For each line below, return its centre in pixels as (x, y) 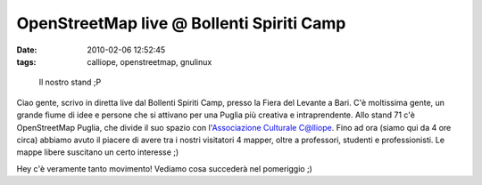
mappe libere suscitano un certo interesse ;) (98, 152)
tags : (26, 61)
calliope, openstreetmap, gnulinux (150, 61)
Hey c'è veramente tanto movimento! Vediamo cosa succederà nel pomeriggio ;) (164, 168)
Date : (27, 50)
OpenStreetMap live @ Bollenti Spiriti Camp (181, 23)
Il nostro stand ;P (70, 82)
